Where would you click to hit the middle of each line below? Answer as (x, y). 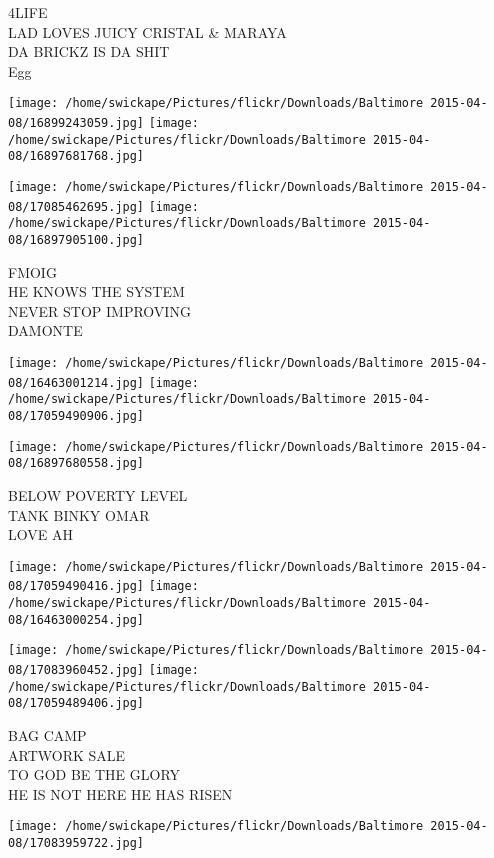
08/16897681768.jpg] (76, 156)
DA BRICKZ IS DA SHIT (89, 51)
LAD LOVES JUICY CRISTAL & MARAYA (147, 31)
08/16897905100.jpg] (76, 239)
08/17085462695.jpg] (76, 206)
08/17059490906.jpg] (76, 415)
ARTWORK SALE (67, 754)
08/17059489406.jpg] (76, 703)
